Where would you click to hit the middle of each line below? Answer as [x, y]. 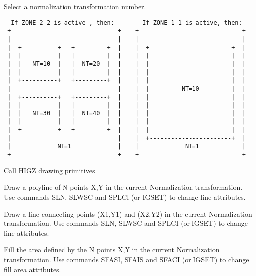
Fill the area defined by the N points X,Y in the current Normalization [112, 249]
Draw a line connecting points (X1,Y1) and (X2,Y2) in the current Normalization [128, 213]
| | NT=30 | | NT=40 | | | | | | [127, 113]
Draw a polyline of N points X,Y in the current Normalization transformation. [123, 187]
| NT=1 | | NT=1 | [127, 146]
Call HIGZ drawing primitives [50, 170]
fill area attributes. [32, 269]
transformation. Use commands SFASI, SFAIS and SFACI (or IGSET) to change [127, 259]
